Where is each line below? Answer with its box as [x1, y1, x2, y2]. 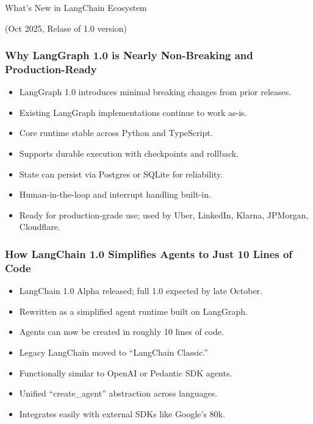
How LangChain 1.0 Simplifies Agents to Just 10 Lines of [5, 246, 293, 261]
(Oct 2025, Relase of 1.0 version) [5, 21, 127, 34]
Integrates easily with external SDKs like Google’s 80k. [19, 407, 225, 420]
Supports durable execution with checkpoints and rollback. [19, 147, 239, 160]
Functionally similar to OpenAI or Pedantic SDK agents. [19, 366, 232, 379]
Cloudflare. [19, 220, 60, 233]
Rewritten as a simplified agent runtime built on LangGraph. [19, 304, 248, 317]
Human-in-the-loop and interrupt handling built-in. [19, 188, 211, 201]
